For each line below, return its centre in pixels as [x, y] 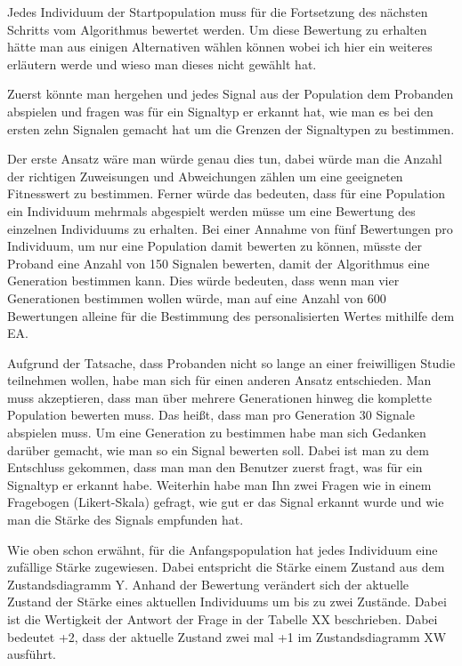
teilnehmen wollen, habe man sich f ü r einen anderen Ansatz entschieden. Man [219, 380]
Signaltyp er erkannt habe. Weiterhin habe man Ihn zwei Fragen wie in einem [219, 484]
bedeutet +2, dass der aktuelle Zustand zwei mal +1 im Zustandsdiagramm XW [227, 636]
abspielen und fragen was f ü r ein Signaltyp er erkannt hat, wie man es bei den [220, 111]
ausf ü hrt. [32, 654]
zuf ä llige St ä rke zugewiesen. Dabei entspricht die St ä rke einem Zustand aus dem [226, 567]
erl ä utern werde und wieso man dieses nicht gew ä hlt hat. [162, 64]
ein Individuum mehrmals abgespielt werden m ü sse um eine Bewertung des [211, 210]
